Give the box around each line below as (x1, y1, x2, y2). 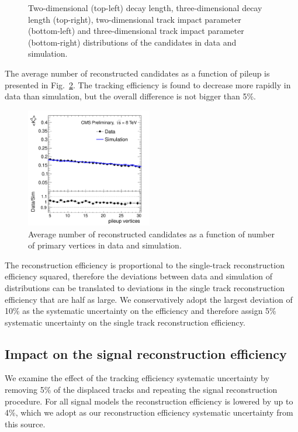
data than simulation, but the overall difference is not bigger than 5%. (5, 90, 257, 102)
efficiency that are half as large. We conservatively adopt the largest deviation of (5, 293, 293, 305)
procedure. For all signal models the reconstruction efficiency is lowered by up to (5, 395, 293, 407)
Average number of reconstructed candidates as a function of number (28, 227, 275, 240)
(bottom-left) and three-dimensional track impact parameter (28, 25, 244, 37)
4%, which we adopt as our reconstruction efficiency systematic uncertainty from (5, 406, 293, 419)
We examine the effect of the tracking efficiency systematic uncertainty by (5, 372, 269, 384)
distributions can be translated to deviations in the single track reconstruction (5, 281, 285, 293)
